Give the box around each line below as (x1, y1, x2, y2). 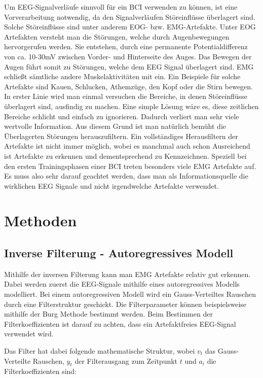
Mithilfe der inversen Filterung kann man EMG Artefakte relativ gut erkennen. (4, 268, 251, 279)
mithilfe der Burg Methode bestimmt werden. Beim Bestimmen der (4, 308, 213, 319)
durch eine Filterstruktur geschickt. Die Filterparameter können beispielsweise (4, 298, 247, 309)
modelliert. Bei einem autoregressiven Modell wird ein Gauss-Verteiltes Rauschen (4, 289, 256, 299)
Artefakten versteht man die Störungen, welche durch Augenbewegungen (4, 31, 230, 42)
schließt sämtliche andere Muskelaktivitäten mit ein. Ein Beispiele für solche (4, 71, 241, 82)
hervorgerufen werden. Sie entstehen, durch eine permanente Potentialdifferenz (4, 41, 248, 52)
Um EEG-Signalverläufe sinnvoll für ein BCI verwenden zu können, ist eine (4, 2, 238, 12)
